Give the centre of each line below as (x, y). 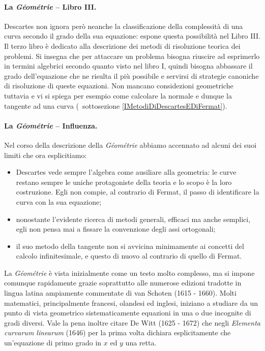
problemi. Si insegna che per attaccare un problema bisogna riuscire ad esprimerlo (132, 56)
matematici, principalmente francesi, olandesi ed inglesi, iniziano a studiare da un (131, 302)
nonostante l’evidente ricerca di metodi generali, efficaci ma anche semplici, (133, 219)
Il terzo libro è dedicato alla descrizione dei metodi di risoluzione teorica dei (122, 45)
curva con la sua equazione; (59, 201)
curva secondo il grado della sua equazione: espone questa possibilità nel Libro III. (132, 36)
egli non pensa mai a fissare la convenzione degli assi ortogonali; (116, 229)
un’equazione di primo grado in (53, 343)
